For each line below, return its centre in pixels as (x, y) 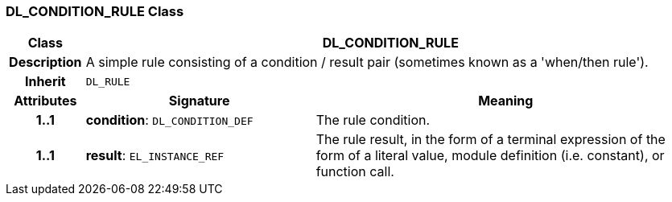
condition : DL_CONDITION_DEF (169, 120)
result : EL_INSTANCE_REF (155, 156)
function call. (355, 172)
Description (45, 62)
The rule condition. (373, 120)
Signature (199, 101)
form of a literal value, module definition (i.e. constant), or (490, 156)
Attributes (45, 101)
